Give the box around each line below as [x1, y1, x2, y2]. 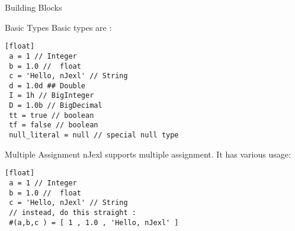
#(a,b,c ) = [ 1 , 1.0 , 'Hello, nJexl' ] [9, 218, 179, 227]
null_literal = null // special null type [9, 131, 179, 140]
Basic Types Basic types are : [5, 21, 112, 33]
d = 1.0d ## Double [9, 81, 86, 90]
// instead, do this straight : [9, 208, 136, 217]
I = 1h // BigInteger [9, 91, 94, 100]
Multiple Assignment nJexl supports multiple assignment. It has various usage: [5, 147, 291, 160]
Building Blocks [5, 1, 62, 13]
